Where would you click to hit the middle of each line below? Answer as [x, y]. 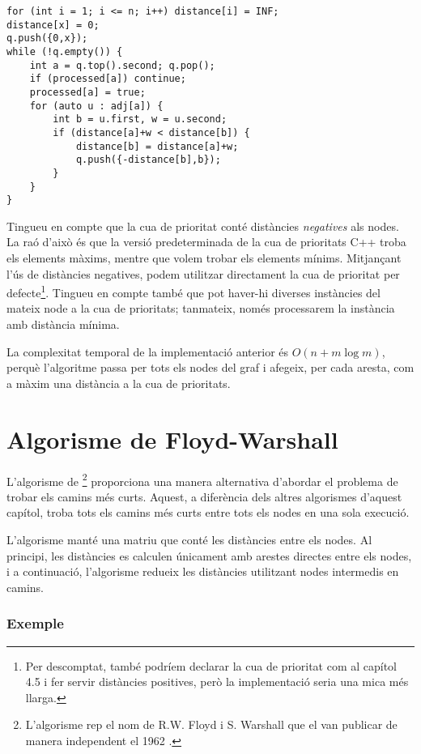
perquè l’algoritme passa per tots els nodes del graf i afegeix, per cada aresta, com [210, 367]
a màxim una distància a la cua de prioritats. [119, 383]
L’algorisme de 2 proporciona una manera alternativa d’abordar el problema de [202, 479]
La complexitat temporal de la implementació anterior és [148, 351]
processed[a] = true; [87, 92]
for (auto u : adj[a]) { [96, 106]
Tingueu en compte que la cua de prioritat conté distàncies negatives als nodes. [203, 226]
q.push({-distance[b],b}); [148, 160]
